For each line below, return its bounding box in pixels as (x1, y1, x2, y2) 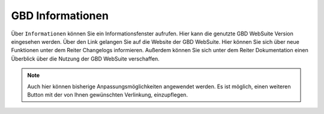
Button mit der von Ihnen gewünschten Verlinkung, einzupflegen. (27, 91, 188, 98)
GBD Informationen (11, 9, 109, 22)
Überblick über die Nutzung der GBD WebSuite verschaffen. (11, 55, 160, 62)
